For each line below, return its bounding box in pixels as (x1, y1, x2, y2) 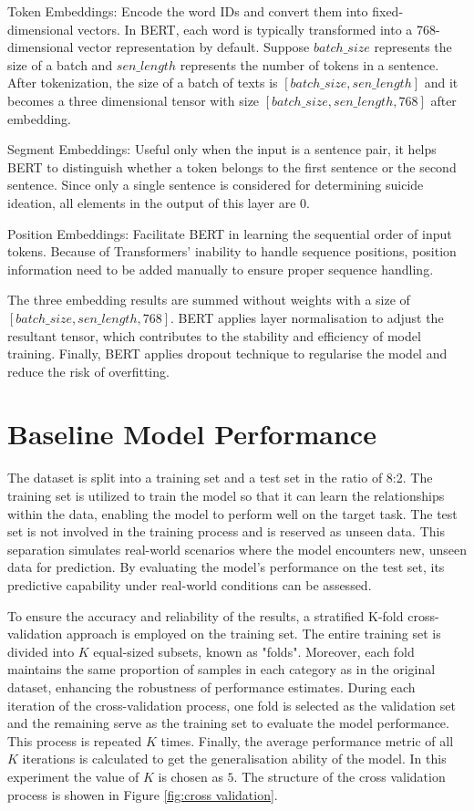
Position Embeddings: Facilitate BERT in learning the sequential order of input (7, 224, 452, 243)
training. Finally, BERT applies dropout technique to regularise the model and (7, 344, 448, 363)
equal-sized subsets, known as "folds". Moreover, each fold (93, 641, 415, 660)
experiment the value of (7, 766, 139, 785)
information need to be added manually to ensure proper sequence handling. (7, 259, 434, 278)
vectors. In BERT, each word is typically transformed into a (77, 19, 413, 38)
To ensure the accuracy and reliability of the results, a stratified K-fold (7, 606, 404, 625)
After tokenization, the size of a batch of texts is (7, 73, 278, 92)
